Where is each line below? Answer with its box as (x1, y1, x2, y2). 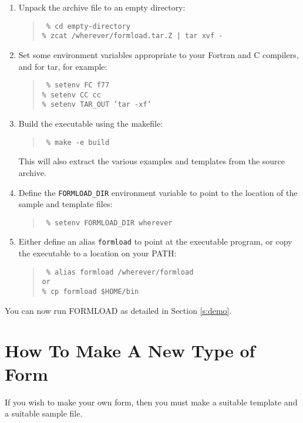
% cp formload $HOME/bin (42, 287, 139, 296)
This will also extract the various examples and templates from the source (18, 155, 285, 167)
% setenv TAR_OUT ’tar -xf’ (42, 100, 151, 109)
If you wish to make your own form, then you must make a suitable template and (5, 395, 298, 408)
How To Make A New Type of (5, 339, 255, 363)
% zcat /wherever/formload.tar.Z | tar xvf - (42, 32, 223, 40)
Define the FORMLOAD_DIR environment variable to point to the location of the (18, 186, 298, 198)
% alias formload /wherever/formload (46, 268, 194, 276)
